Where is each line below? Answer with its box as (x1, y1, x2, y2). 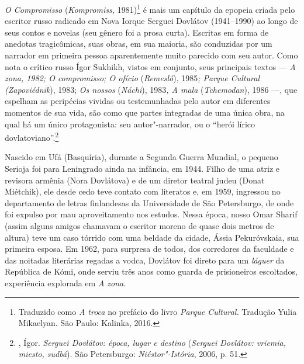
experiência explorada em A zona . (5, 276, 126, 289)
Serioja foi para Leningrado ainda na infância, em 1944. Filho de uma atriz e (5, 162, 279, 175)
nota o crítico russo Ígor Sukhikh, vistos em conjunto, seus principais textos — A (5, 60, 296, 72)
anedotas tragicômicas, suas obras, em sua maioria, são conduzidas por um (5, 37, 272, 50)
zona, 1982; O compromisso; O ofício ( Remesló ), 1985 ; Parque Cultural (5, 72, 260, 84)
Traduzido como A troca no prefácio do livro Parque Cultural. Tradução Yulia (18, 305, 297, 317)
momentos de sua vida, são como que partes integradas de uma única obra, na (5, 106, 285, 118)
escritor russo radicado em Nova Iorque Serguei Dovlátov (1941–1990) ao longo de (5, 15, 298, 27)
